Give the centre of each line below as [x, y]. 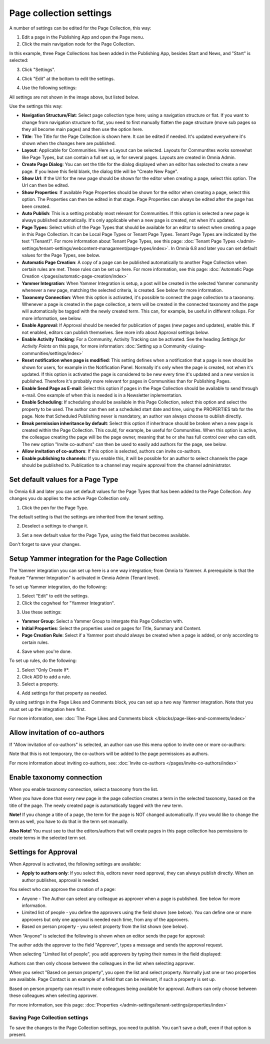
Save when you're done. [47, 651]
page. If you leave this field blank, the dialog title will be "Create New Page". [100, 171]
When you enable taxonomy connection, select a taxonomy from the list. [84, 789]
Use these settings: [42, 612]
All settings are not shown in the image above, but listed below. [74, 97]
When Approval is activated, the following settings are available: [75, 864]
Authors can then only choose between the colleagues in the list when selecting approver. [102, 963]
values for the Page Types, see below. [61, 255]
